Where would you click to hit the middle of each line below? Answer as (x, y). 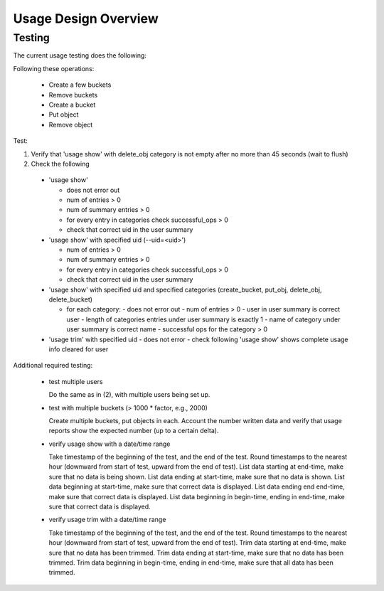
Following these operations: (54, 68)
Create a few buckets (80, 85)
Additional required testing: (53, 366)
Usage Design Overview (86, 18)
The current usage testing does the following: (80, 55)
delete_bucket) (70, 299)
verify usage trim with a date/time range (107, 520)
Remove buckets (73, 95)
